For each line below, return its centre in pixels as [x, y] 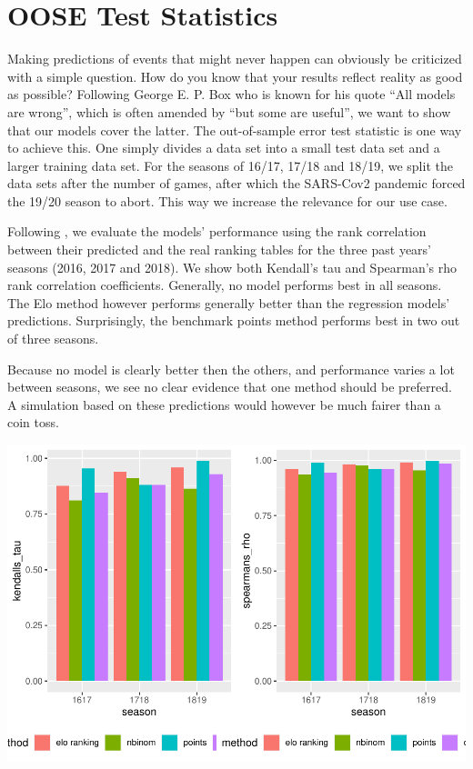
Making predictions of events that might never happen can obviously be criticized [235, 59]
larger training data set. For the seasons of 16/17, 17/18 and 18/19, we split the [230, 165]
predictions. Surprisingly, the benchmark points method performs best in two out [234, 320]
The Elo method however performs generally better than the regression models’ [229, 302]
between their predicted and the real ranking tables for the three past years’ [220, 250]
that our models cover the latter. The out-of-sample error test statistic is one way [235, 130]
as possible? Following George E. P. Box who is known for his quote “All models [231, 94]
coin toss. [33, 422]
